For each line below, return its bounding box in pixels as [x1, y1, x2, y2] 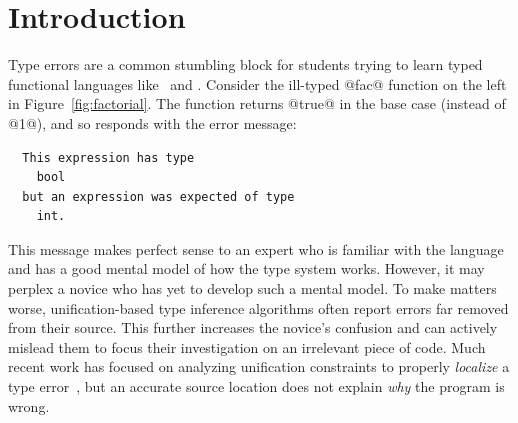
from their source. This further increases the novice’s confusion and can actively [8, 317, 498, 338]
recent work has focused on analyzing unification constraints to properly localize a [8, 356, 510, 377]
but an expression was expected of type [22, 189, 295, 204]
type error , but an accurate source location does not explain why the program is [8, 376, 505, 397]
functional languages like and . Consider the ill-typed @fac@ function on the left [8, 73, 507, 94]
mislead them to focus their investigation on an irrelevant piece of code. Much [8, 336, 486, 357]
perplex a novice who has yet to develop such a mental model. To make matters [8, 278, 497, 299]
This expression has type [22, 150, 195, 165]
